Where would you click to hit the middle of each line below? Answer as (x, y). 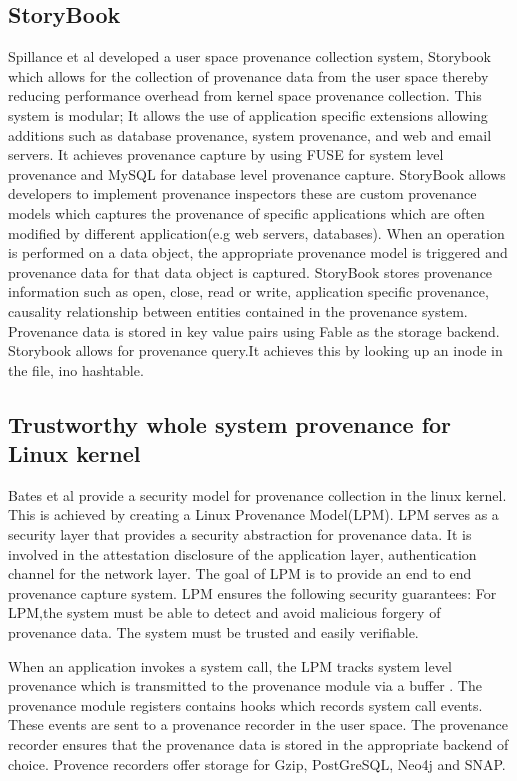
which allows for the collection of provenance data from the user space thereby (248, 75)
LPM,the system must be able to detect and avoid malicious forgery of (224, 612)
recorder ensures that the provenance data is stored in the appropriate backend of (258, 744)
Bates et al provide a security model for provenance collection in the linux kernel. (257, 494)
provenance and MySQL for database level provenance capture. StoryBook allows (257, 173)
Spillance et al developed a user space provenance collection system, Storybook (250, 56)
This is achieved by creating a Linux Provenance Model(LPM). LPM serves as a (253, 514)
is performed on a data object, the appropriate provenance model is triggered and (258, 252)
